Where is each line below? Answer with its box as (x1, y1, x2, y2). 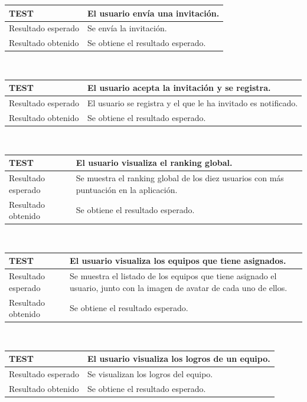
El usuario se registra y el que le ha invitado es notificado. (87, 97, 298, 109)
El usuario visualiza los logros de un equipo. (87, 352, 270, 365)
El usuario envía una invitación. (87, 6, 220, 19)
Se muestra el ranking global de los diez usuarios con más (76, 172, 284, 184)
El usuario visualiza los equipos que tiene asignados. (70, 254, 286, 267)
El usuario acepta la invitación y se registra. (87, 81, 271, 94)
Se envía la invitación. (87, 22, 167, 34)
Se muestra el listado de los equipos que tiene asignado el (70, 270, 277, 282)
